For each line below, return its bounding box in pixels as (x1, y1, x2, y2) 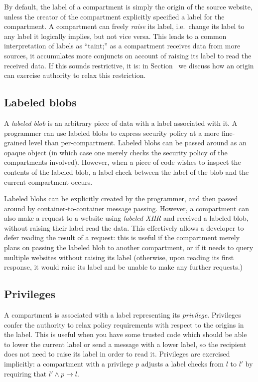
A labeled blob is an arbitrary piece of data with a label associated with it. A (4, 117, 238, 128)
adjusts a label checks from (141, 359, 224, 369)
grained (4, 137, 27, 148)
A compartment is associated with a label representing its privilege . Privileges (4, 310, 241, 320)
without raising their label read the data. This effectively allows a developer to (4, 222, 244, 233)
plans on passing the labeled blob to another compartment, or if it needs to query (4, 242, 254, 253)
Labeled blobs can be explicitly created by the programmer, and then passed (4, 193, 238, 204)
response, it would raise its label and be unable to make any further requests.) (4, 262, 243, 272)
